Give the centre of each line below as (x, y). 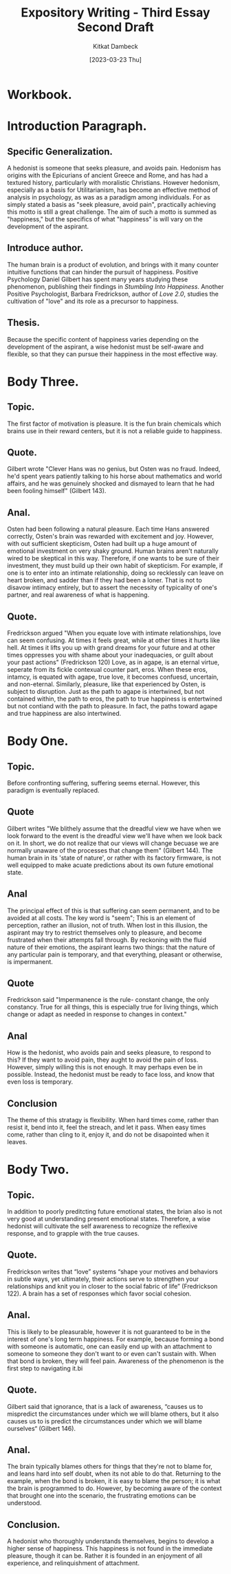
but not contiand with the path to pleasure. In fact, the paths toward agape (112, 706)
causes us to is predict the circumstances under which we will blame (105, 1421)
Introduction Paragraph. (77, 126)
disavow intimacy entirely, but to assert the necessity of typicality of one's (112, 588)
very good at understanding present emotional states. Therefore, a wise (109, 1219)
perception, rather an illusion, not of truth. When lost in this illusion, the (108, 925)
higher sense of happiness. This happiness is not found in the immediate (110, 1549)
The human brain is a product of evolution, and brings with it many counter (113, 264)
